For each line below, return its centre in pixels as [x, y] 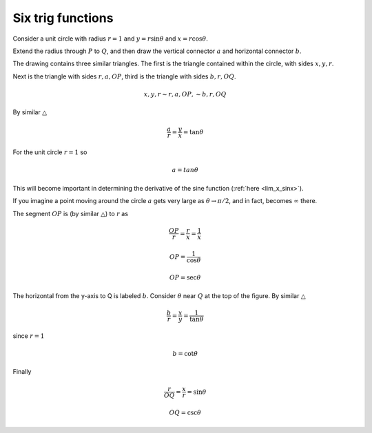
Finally [22, 372]
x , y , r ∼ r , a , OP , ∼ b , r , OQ [185, 94]
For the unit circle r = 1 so [50, 152]
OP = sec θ [185, 278]
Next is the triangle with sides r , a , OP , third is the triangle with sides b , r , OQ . [125, 76]
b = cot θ [185, 353]
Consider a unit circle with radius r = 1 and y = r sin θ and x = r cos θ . [110, 39]
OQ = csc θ [185, 413]
